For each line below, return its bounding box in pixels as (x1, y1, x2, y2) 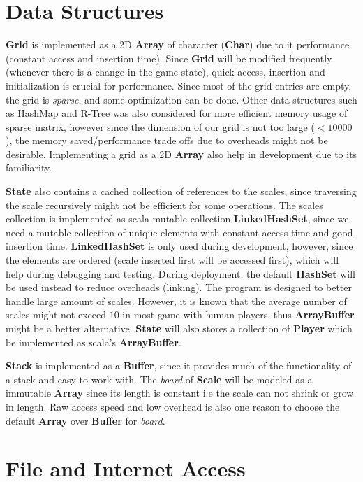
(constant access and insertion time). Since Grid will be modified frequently (6, 50, 332, 65)
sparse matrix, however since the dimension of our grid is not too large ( (6, 119, 315, 134)
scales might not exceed (6, 307, 107, 322)
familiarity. (6, 160, 52, 175)
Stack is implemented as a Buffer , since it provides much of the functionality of (6, 358, 352, 373)
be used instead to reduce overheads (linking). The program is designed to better (6, 280, 353, 295)
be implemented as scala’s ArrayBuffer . (6, 334, 181, 349)
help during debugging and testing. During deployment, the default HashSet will (6, 266, 355, 281)
